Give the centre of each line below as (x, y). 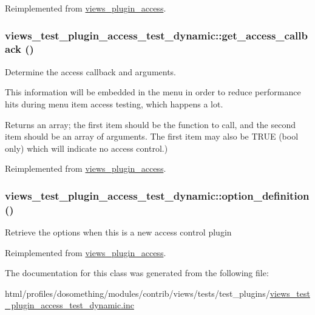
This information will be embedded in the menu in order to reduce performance (153, 92)
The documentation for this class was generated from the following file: (137, 273)
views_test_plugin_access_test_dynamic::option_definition (157, 195)
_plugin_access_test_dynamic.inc (69, 305)
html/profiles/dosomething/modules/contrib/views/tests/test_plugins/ (137, 293)
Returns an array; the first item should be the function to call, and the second (151, 124)
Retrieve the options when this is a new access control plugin (118, 232)
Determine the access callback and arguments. (91, 71)
